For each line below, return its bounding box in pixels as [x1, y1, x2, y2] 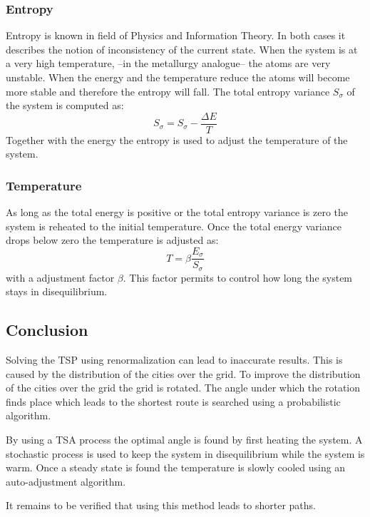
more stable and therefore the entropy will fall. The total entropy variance [6, 83, 330, 98]
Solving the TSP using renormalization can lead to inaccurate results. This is [6, 352, 343, 367]
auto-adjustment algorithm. [6, 474, 126, 488]
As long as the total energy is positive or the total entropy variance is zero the [6, 205, 349, 220]
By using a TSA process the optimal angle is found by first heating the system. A [6, 431, 363, 446]
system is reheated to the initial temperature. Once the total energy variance [6, 218, 341, 233]
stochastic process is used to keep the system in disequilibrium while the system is [6, 446, 365, 461]
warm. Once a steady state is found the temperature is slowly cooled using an [6, 460, 346, 475]
